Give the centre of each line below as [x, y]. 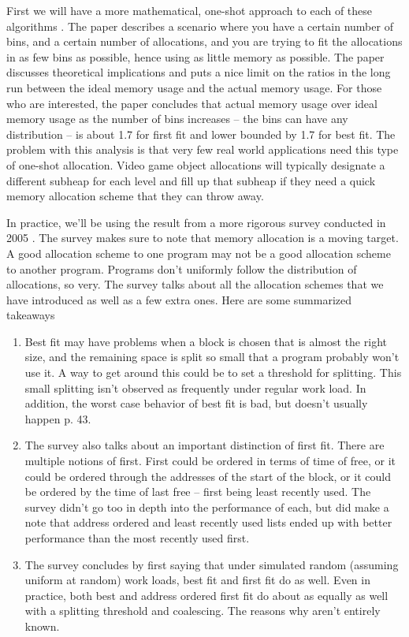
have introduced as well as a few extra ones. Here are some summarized [179, 299]
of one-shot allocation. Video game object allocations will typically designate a [196, 164]
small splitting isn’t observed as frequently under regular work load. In [195, 387]
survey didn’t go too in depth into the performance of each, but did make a [207, 507]
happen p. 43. [58, 418]
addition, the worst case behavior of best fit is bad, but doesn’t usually [196, 403]
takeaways [31, 315]
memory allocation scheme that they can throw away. [135, 196]
